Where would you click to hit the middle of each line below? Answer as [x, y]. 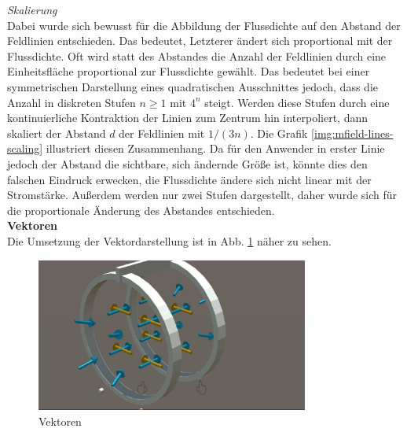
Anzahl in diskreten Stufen [71, 102]
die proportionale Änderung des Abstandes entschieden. [141, 210]
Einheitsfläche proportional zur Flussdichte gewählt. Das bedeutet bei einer [189, 71]
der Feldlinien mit [162, 133]
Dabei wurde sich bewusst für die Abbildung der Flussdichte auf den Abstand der [204, 25]
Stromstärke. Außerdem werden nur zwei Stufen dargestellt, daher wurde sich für [202, 195]
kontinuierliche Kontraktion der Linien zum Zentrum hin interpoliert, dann [188, 118]
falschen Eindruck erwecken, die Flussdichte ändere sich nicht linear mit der [189, 179]
